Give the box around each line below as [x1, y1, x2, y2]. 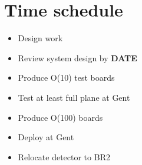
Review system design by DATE [18, 51, 137, 64]
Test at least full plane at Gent [18, 91, 130, 103]
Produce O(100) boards [18, 111, 103, 123]
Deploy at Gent [18, 131, 74, 143]
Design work [18, 32, 63, 44]
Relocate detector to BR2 [18, 150, 110, 163]
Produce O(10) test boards [18, 71, 115, 84]
